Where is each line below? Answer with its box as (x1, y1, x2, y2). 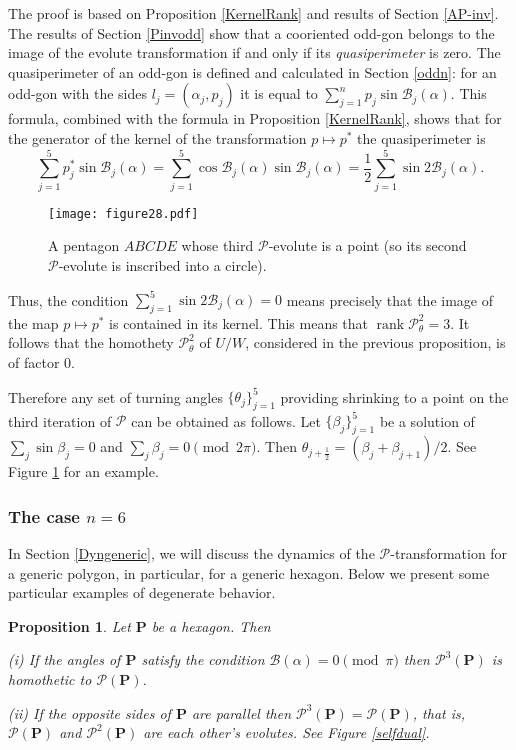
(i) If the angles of (8, 649, 121, 670)
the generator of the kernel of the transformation (8, 127, 307, 148)
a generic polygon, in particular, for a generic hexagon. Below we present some (8, 562, 490, 583)
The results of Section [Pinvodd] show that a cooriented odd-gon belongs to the (8, 22, 495, 43)
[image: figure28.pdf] (48, 206, 199, 221)
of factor (8, 352, 60, 373)
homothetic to (8, 668, 92, 689)
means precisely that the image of (286, 289, 493, 310)
